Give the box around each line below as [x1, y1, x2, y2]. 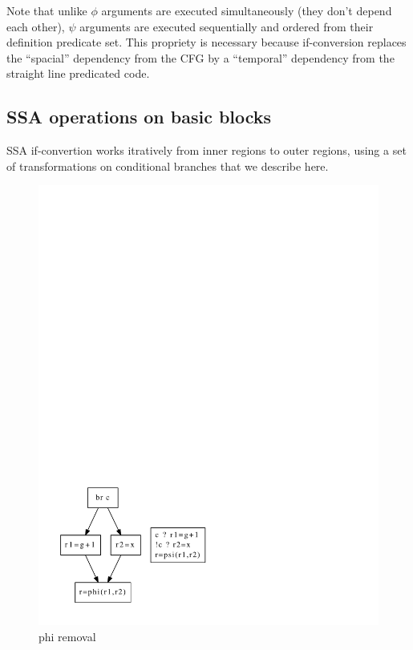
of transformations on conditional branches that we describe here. [6, 157, 329, 174]
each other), [6, 18, 65, 34]
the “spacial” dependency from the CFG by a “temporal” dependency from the [6, 49, 395, 66]
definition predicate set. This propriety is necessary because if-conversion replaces [6, 34, 407, 50]
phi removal [38, 628, 96, 644]
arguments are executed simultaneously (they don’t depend [101, 2, 392, 18]
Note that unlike [6, 2, 87, 18]
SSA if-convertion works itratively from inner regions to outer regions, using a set [6, 142, 407, 159]
